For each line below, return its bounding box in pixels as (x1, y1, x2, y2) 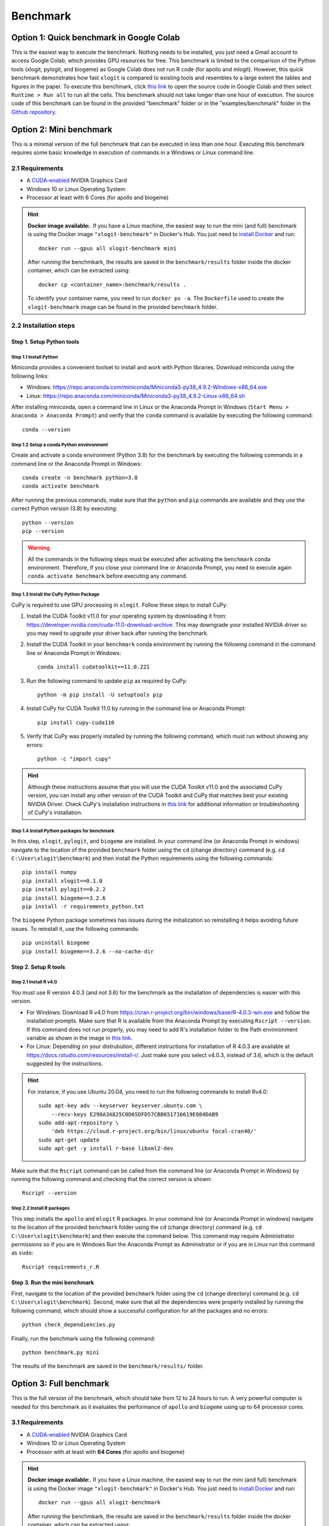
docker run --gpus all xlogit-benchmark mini (38, 245, 177, 251)
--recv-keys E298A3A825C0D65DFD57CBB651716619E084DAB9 (51, 1111, 219, 1118)
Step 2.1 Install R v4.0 (11, 979, 57, 985)
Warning (27, 544, 50, 552)
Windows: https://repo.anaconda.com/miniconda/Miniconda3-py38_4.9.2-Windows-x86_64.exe (26, 383, 267, 391)
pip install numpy (22, 869, 77, 876)
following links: (11, 372, 49, 380)
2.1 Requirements (11, 164, 64, 172)
